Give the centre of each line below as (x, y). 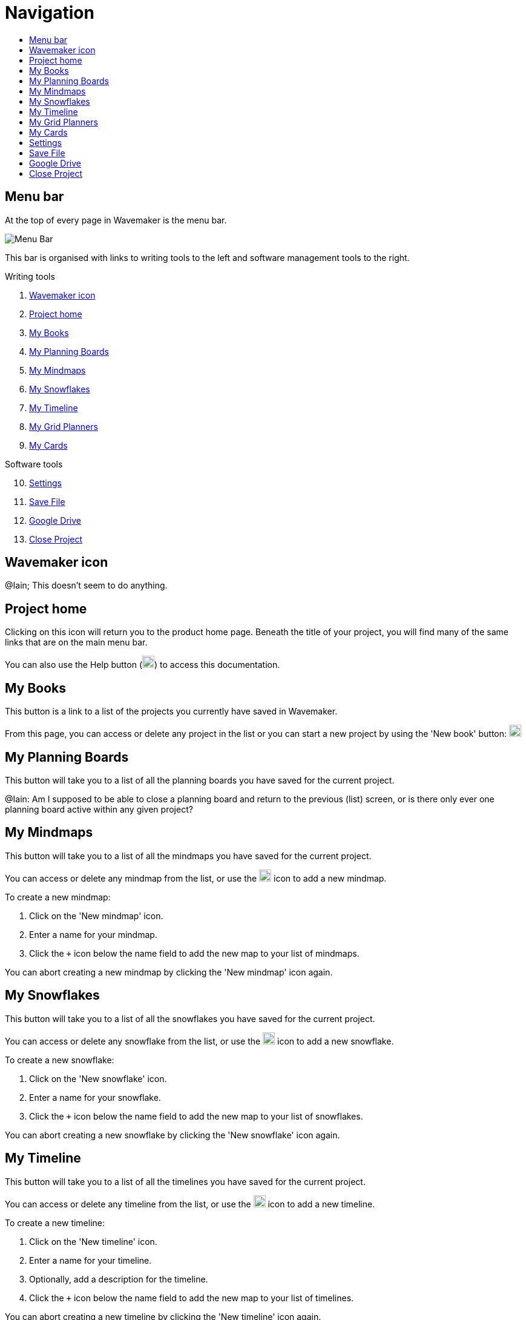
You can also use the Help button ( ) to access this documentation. (143, 665)
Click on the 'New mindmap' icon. (96, 916)
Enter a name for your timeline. (90, 1260)
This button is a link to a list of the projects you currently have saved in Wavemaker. (171, 711)
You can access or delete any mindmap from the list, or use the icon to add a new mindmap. (196, 878)
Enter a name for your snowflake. (95, 1097)
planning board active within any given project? (99, 809)
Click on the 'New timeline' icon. (93, 1241)
